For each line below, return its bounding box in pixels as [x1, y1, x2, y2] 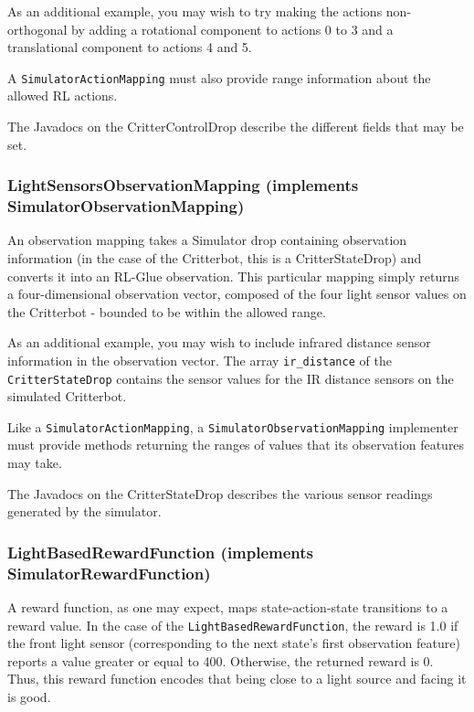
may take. [7, 453, 62, 473]
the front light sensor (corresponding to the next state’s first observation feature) [7, 633, 460, 653]
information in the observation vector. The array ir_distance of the [7, 350, 392, 369]
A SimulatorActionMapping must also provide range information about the [7, 68, 431, 87]
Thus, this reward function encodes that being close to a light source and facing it [7, 669, 467, 688]
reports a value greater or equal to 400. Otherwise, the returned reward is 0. [7, 651, 434, 670]
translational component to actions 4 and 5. [7, 37, 252, 57]
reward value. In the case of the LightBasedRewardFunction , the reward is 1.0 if [7, 615, 458, 634]
